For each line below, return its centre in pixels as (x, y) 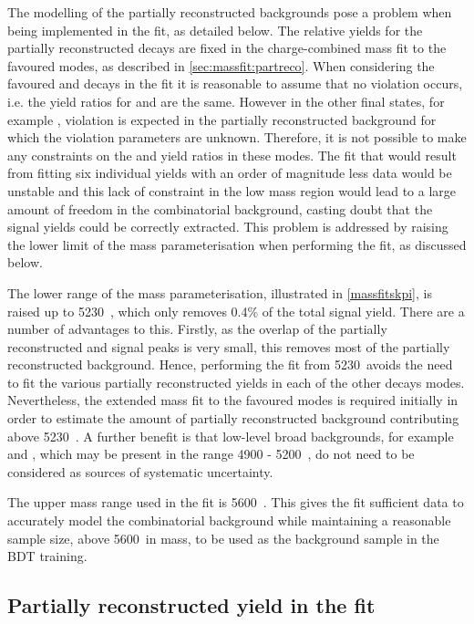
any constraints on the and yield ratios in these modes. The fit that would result (232, 155)
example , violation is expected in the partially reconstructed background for (222, 119)
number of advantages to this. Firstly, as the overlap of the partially (197, 329)
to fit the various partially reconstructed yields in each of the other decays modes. (236, 382)
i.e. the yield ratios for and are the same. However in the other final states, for (226, 101)
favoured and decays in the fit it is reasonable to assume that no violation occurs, (235, 83)
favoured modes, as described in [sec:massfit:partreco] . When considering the (221, 65)
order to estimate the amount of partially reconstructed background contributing (233, 418)
